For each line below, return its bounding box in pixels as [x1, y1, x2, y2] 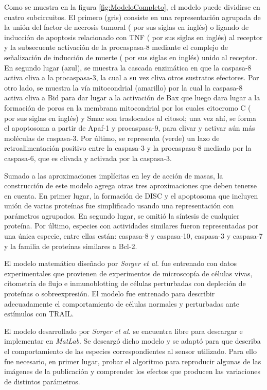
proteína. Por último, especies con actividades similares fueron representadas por [4, 220, 259, 231]
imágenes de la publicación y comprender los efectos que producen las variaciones [4, 366, 260, 377]
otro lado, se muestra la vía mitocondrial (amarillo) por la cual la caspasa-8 [4, 82, 243, 93]
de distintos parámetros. [4, 376, 80, 386]
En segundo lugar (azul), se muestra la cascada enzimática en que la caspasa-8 [4, 62, 252, 73]
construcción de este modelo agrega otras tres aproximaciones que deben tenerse [4, 180, 257, 191]
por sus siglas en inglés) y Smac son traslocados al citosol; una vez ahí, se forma [4, 112, 257, 123]
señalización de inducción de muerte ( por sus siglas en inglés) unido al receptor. [4, 51, 258, 62]
